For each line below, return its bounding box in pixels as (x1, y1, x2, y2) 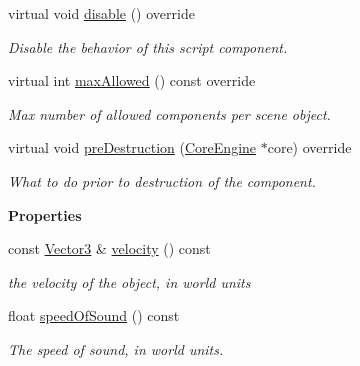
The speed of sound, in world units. (8, 338, 224, 359)
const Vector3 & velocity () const (8, 238, 211, 259)
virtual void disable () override (8, 3, 195, 23)
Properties (8, 204, 82, 225)
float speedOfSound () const (8, 305, 180, 326)
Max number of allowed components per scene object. (8, 103, 331, 124)
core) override (267, 137, 352, 158)
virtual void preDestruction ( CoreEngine (8, 137, 257, 158)
